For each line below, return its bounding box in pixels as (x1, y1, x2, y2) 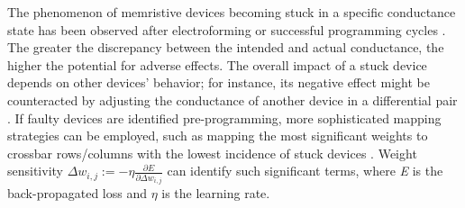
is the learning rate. (161, 184, 270, 203)
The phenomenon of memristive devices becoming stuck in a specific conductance (7, 3, 456, 21)
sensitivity (7, 161, 63, 180)
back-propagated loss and (7, 184, 147, 203)
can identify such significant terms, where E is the (167, 161, 443, 180)
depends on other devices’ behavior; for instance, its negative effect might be (7, 73, 431, 92)
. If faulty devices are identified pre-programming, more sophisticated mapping (7, 108, 442, 127)
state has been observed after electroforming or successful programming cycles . (7, 20, 446, 39)
